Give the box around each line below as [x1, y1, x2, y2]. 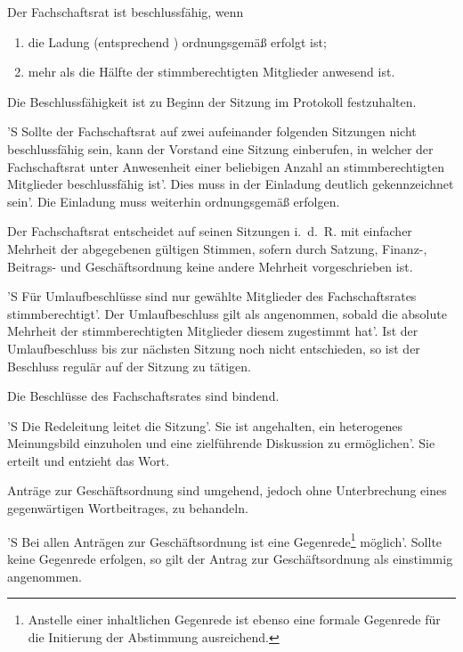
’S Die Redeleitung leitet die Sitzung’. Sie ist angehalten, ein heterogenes [7, 416, 402, 435]
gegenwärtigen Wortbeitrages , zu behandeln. [7, 499, 248, 518]
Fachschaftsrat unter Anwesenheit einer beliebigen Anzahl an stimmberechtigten [7, 157, 445, 175]
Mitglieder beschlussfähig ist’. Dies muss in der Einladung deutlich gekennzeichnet [7, 175, 454, 193]
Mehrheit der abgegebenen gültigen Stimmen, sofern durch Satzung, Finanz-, [7, 239, 427, 257]
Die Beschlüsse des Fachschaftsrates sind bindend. [7, 387, 280, 405]
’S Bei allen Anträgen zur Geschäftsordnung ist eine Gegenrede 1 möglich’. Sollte [7, 529, 443, 550]
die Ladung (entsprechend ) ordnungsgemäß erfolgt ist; [28, 32, 327, 51]
